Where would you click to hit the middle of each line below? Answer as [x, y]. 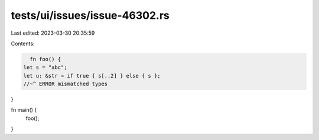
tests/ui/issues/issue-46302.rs [90, 15]
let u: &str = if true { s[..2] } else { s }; [92, 76]
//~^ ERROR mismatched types [66, 84]
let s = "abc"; [45, 67]
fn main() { [24, 110]
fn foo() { [45, 59]
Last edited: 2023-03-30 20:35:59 [53, 33]
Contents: [23, 44]
